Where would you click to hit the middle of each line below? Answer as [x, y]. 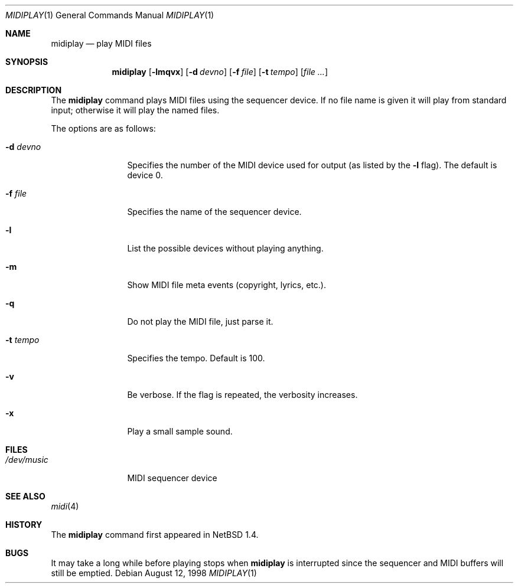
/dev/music [27, 460]
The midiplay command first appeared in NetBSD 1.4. [155, 535]
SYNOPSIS [27, 62]
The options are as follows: [103, 128]
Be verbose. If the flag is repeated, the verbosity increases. [242, 395]
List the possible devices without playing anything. [225, 248]
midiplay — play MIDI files [101, 43]
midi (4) [65, 506]
